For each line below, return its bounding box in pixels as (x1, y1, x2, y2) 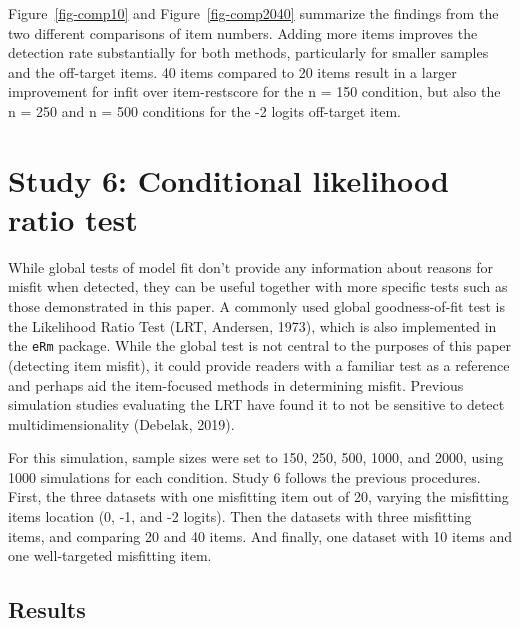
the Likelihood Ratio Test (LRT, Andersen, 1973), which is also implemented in (8, 315, 497, 336)
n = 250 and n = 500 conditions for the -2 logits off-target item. (8, 100, 401, 121)
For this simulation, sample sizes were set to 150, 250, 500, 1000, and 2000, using (8, 447, 504, 468)
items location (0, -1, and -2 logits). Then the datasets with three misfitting (8, 506, 472, 527)
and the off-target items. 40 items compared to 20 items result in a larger (8, 61, 457, 82)
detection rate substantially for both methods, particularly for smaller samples (8, 42, 489, 63)
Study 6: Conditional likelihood (8, 159, 449, 200)
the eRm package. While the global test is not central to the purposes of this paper (8, 335, 512, 356)
